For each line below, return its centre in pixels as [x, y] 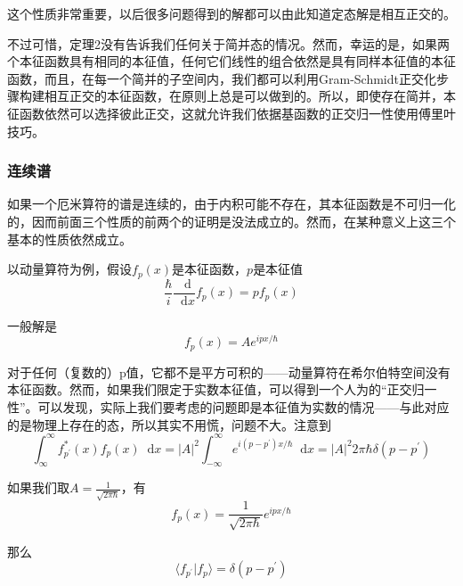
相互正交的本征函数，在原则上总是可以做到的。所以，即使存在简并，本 [250, 96]
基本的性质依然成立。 [69, 239]
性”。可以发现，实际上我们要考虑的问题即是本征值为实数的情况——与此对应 [228, 406]
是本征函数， [210, 269]
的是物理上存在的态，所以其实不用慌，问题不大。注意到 [169, 424]
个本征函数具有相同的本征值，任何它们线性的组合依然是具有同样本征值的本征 [231, 61]
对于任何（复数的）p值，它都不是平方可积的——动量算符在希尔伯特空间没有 [229, 371]
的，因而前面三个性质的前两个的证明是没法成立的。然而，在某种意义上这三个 [231, 221]
